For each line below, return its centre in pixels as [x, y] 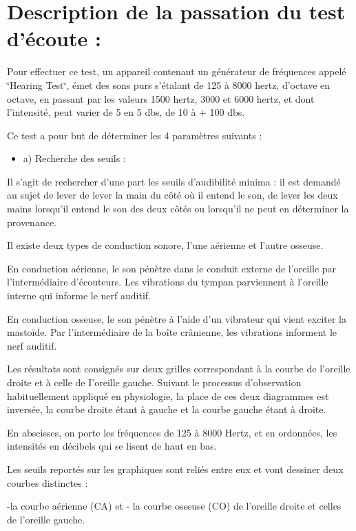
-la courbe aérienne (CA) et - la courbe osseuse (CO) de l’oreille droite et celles [174, 506]
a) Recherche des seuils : [74, 158]
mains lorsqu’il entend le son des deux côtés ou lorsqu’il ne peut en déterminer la [178, 209]
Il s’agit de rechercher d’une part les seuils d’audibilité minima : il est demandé [174, 181]
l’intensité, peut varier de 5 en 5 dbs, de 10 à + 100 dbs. [126, 112]
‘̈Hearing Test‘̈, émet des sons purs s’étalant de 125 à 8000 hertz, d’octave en [169, 84]
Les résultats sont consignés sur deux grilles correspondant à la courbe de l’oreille [179, 369]
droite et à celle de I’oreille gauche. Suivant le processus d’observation [154, 382]
